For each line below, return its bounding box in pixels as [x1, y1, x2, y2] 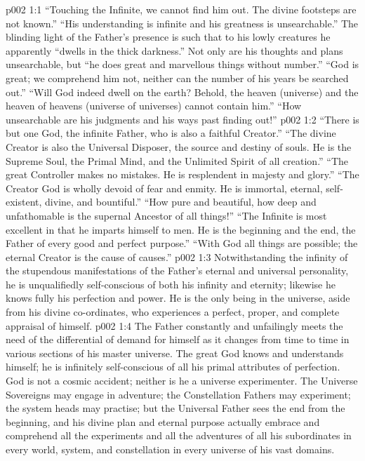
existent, [6, 194, 42, 209]
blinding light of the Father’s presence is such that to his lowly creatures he [6, 29, 331, 44]
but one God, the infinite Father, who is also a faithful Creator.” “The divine [6, 126, 336, 140]
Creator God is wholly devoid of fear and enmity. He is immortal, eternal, [6, 180, 323, 195]
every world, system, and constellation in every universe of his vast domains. [6, 442, 335, 456]
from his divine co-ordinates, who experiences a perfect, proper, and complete [6, 305, 340, 319]
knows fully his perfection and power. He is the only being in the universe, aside [6, 290, 350, 305]
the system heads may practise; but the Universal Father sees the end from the [6, 401, 345, 415]
